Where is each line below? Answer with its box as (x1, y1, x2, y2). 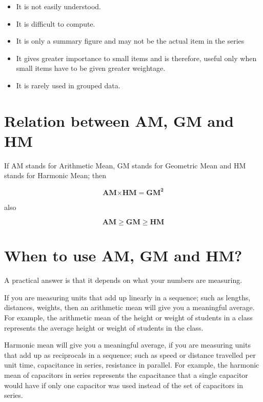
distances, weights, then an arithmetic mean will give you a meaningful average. (4, 302, 255, 313)
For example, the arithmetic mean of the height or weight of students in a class (4, 312, 253, 323)
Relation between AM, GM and (4, 110, 234, 131)
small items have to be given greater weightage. (16, 63, 166, 73)
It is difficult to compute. (16, 18, 95, 29)
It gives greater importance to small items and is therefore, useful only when (16, 52, 257, 63)
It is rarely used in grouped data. (16, 80, 120, 90)
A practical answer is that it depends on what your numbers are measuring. (4, 275, 242, 285)
